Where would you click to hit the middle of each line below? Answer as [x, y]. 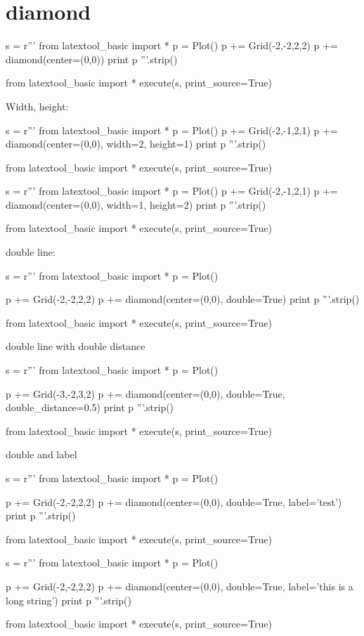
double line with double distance [76, 346]
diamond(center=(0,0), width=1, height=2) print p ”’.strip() [136, 204]
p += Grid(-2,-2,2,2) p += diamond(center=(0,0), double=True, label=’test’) [174, 501]
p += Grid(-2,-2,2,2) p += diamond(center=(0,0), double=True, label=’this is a [180, 586]
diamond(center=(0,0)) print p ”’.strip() [92, 59]
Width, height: [37, 106]
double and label [41, 454]
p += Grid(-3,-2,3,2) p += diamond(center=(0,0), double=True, [145, 393]
